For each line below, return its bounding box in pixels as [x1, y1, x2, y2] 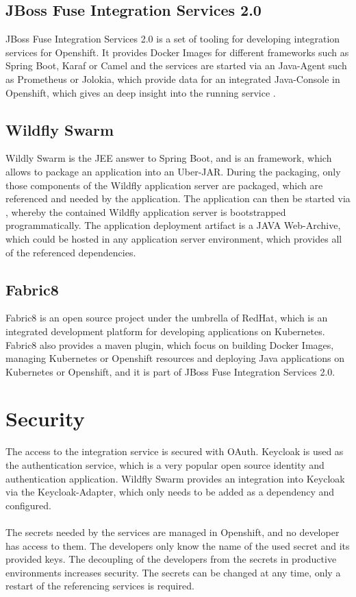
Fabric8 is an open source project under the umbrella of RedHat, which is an [5, 310, 328, 325]
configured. [5, 498, 51, 512]
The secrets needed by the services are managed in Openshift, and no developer [5, 524, 340, 539]
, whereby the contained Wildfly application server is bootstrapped [5, 204, 286, 219]
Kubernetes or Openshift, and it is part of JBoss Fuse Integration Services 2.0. [5, 364, 335, 378]
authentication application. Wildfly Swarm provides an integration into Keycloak [5, 471, 345, 485]
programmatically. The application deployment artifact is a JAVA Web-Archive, [5, 218, 341, 232]
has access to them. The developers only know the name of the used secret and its [5, 538, 350, 552]
